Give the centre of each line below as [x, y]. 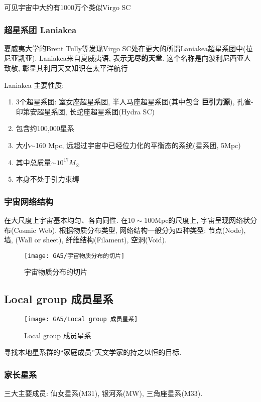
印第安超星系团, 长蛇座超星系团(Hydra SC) [85, 111]
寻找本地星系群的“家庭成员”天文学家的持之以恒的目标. [93, 352]
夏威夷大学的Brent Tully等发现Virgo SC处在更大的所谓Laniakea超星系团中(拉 [128, 48]
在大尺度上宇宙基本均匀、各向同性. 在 [66, 220]
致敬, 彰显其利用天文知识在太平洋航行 [66, 68]
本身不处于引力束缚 [47, 179]
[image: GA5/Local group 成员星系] [81, 319]
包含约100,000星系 [45, 128]
